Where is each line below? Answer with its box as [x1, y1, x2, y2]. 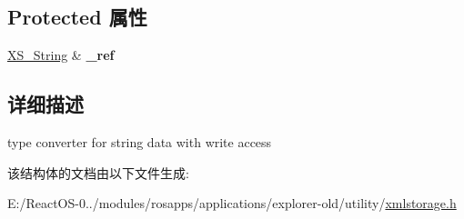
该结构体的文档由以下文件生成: [7, 163, 189, 182]
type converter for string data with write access [7, 133, 272, 151]
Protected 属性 [7, 3, 147, 31]
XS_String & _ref [7, 45, 115, 65]
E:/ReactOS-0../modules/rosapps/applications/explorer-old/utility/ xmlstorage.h [7, 194, 457, 213]
